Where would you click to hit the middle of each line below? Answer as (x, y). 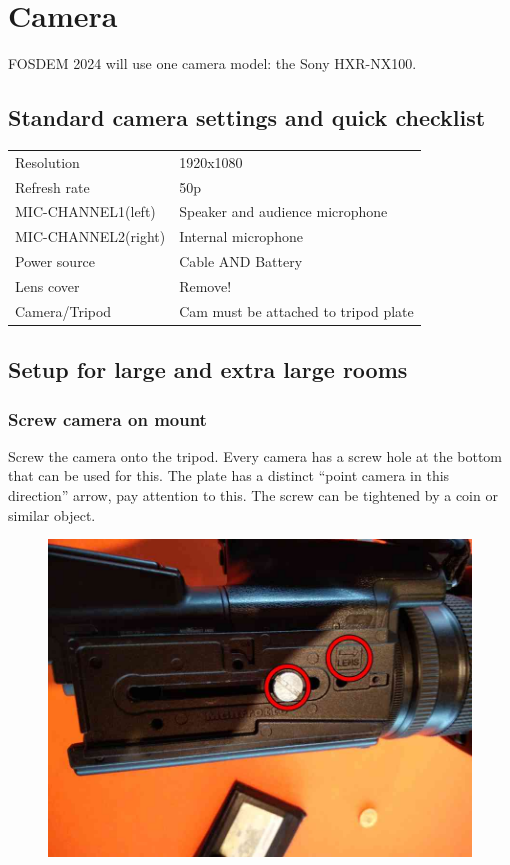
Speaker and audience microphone (283, 211)
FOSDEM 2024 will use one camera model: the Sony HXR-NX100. (212, 63)
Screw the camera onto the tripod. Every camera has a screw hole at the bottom (255, 455)
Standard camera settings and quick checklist (247, 117)
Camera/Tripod (63, 310)
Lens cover (47, 285)
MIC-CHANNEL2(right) (90, 236)
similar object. (52, 514)
